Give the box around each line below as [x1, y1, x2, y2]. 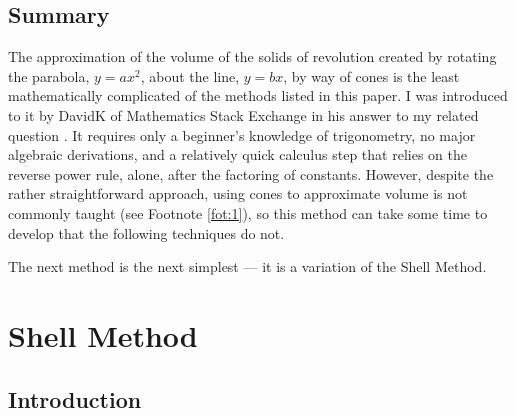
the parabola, [8, 65, 90, 86]
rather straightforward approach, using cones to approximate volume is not [8, 183, 468, 204]
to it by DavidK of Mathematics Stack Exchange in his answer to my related [8, 104, 479, 125]
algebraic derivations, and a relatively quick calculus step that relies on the [8, 144, 467, 165]
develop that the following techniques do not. [8, 222, 285, 243]
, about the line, [140, 65, 240, 86]
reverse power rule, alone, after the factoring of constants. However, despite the [8, 163, 494, 184]
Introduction [8, 383, 142, 414]
